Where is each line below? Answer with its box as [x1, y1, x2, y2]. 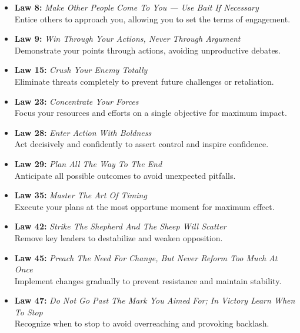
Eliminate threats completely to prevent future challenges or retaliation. [14, 75, 274, 87]
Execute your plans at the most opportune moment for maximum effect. [14, 200, 275, 212]
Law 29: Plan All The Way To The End [14, 157, 162, 169]
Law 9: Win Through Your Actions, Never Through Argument [14, 32, 241, 45]
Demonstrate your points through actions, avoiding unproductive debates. [14, 44, 281, 56]
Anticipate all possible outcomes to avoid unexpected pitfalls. [14, 169, 236, 181]
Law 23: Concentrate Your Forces [14, 95, 139, 107]
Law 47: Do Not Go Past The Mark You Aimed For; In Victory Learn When [14, 294, 295, 307]
